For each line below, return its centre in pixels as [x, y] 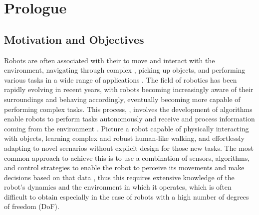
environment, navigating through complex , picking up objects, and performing [125, 70]
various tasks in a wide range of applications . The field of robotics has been [121, 79]
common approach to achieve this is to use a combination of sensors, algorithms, [127, 158]
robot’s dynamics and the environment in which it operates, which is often [118, 187]
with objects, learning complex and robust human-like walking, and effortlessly [124, 138]
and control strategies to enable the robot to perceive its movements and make [124, 167]
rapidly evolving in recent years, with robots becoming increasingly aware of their [129, 89]
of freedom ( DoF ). [32, 206]
